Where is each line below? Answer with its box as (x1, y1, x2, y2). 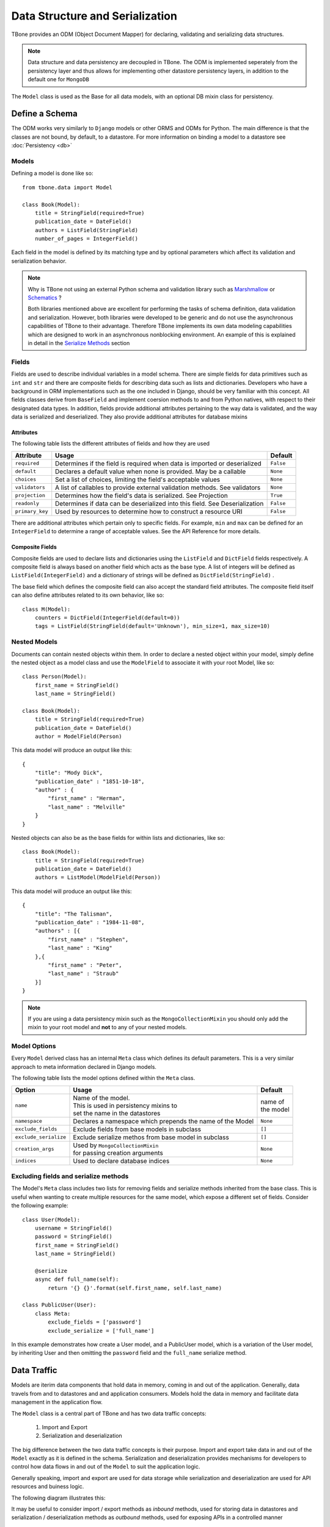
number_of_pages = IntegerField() (34, 235, 139, 242)
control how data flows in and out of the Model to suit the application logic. (11, 1463, 200, 1470)
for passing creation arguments (73, 1148, 163, 1157)
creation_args (15, 1146, 54, 1153)
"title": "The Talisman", (34, 910, 113, 917)
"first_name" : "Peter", (48, 962, 122, 968)
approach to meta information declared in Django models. (11, 1063, 157, 1070)
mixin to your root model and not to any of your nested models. (28, 1024, 187, 1031)
